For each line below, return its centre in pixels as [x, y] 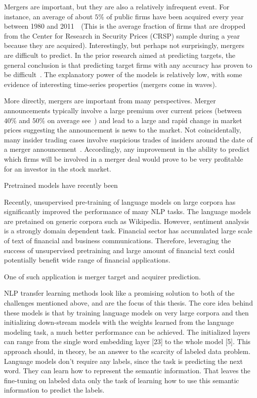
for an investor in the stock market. [58, 168]
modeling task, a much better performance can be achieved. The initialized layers [127, 332]
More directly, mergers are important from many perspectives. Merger [110, 101]
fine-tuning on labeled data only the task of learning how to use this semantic [122, 380]
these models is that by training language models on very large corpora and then [127, 312]
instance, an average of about [48, 16]
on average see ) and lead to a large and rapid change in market [145, 120]
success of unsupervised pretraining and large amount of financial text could [119, 250]
